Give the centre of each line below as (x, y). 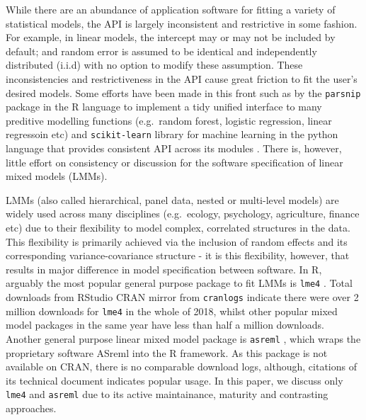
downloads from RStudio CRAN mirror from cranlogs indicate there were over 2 (182, 297)
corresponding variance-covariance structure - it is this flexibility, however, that (178, 255)
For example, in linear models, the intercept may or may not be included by (171, 37)
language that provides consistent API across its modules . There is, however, (174, 148)
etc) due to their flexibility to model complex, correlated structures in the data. (178, 228)
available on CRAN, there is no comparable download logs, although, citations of (181, 367)
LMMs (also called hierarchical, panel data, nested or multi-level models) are (172, 199)
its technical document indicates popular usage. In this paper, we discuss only (175, 380)
